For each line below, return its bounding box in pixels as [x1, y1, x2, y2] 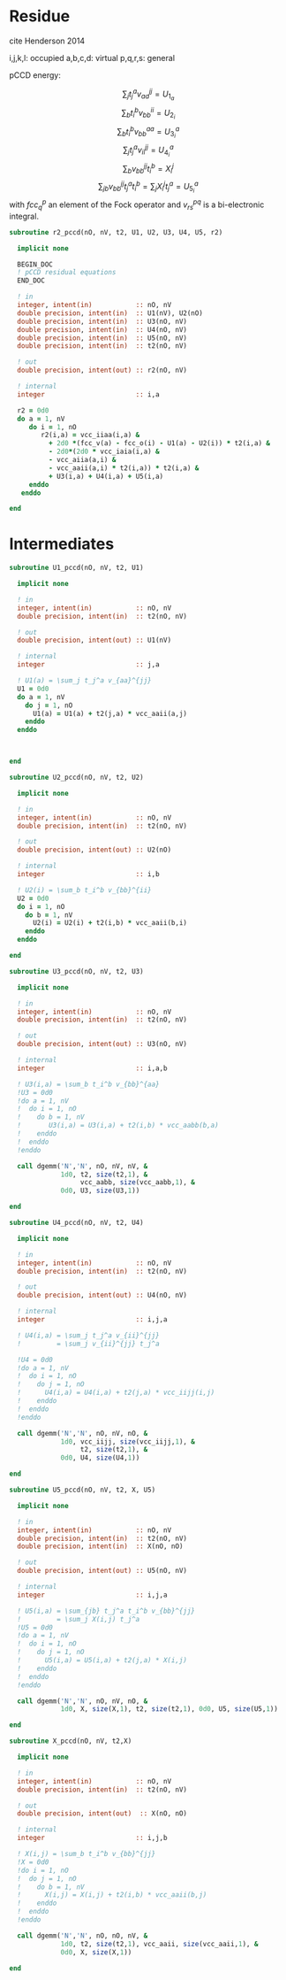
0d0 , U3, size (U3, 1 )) [60, 1186, 140, 1196]
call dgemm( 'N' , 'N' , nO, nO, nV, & [17, 1931, 148, 1940]
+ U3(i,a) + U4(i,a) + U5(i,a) [48, 472, 164, 481]
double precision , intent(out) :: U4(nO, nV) [17, 1290, 188, 1300]
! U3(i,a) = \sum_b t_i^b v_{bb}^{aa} [17, 1080, 161, 1089]
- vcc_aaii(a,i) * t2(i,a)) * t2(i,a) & [48, 463, 199, 473]
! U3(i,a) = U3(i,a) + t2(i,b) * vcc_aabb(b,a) [17, 1121, 219, 1130]
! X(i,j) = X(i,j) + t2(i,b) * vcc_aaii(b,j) [17, 1891, 207, 1899]
